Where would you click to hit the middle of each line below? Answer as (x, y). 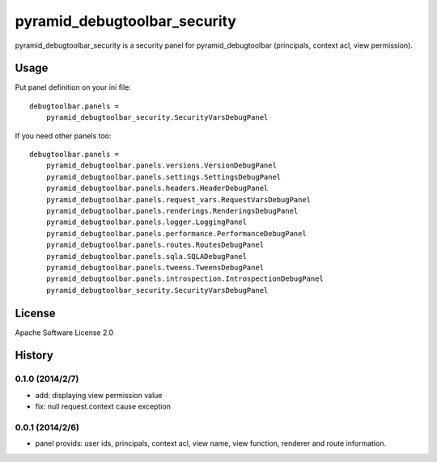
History (34, 356)
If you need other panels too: (63, 136)
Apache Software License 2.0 (64, 333)
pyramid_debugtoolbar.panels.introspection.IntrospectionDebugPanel (185, 279)
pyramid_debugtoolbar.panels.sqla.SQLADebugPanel (146, 256)
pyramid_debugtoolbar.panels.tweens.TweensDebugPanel (155, 267)
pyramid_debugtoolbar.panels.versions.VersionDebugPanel (161, 165)
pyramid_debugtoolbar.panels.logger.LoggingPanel (146, 222)
